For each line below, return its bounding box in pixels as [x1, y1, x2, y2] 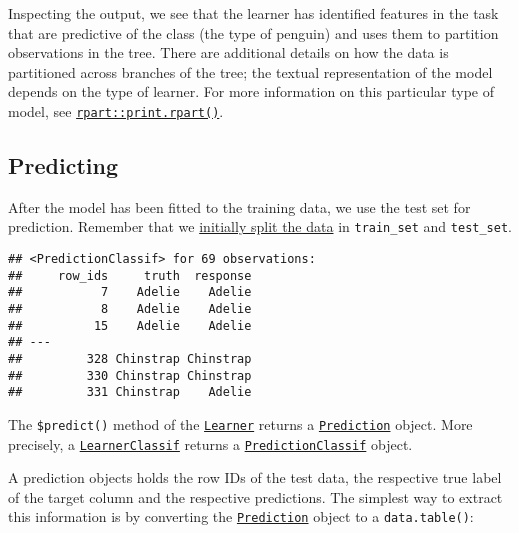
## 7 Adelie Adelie [8, 285, 252, 300]
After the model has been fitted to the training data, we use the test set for [8, 196, 471, 217]
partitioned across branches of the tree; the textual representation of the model [8, 61, 493, 82]
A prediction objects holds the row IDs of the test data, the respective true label [8, 467, 502, 488]
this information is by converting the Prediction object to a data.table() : [8, 506, 474, 527]
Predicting [8, 150, 118, 181]
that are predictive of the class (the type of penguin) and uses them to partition [8, 22, 499, 43]
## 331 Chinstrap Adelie [8, 385, 252, 400]
